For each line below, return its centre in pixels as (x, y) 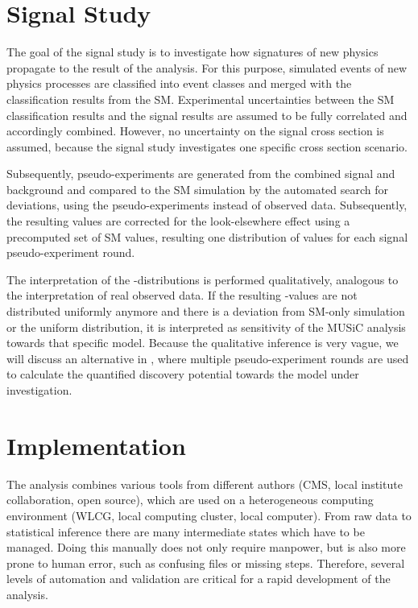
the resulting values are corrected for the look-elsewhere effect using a (178, 221)
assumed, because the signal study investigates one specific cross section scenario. (207, 146)
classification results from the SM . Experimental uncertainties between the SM (201, 99)
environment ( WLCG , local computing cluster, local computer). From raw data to (209, 515)
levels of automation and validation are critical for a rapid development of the (199, 579)
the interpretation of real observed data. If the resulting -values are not (182, 295)
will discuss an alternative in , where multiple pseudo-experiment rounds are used (208, 358)
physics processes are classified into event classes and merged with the (179, 83)
